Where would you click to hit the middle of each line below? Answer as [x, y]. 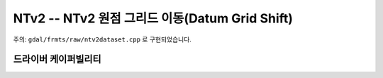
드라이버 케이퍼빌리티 [57, 59]
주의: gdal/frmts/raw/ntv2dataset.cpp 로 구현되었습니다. [102, 39]
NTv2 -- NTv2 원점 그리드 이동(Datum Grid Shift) [153, 18]
